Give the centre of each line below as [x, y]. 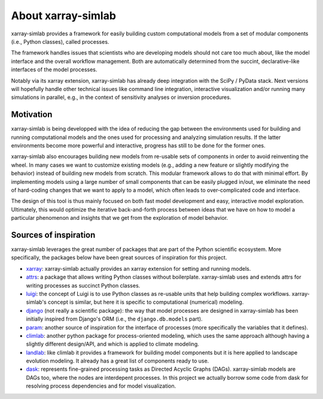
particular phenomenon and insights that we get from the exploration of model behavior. [120, 218]
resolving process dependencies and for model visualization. [101, 386]
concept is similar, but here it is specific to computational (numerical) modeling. [146, 302]
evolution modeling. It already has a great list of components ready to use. [118, 361]
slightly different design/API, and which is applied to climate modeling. [113, 344]
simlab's [36, 302]
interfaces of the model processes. [54, 69]
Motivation [32, 115]
